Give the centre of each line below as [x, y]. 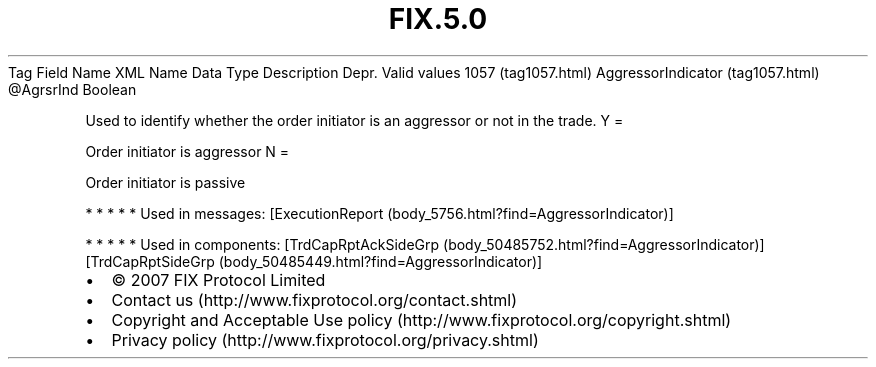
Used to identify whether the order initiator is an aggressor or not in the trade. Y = [354, 120]
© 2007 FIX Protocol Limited [218, 279]
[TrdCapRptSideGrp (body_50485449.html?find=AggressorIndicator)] [314, 261]
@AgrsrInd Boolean [72, 89]
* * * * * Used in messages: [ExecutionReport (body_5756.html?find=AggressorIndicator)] [379, 213]
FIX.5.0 [438, 19]
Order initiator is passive [165, 182]
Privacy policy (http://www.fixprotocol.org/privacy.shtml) [325, 339]
